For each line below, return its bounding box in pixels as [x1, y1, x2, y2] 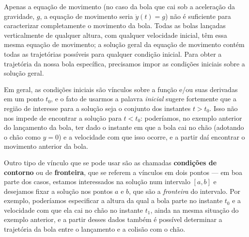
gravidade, [4, 11, 35, 21]
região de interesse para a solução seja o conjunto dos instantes [4, 103, 191, 113]
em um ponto [4, 94, 44, 104]
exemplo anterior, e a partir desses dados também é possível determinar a [4, 214, 222, 224]
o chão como [4, 131, 41, 142]
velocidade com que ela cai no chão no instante [4, 205, 143, 215]
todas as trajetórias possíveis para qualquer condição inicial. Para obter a [4, 48, 222, 59]
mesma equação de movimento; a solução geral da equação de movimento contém [4, 39, 245, 49]
